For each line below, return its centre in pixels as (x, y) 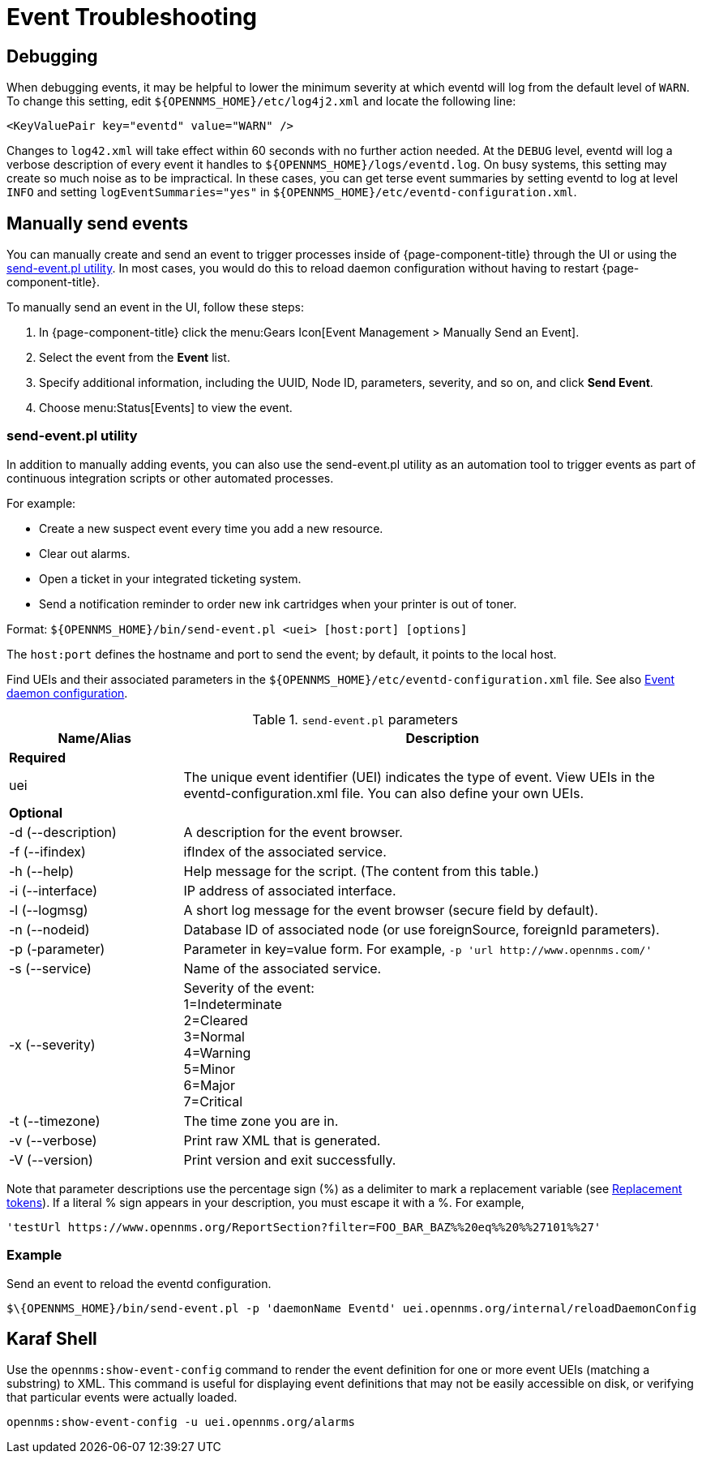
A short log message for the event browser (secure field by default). (391, 910)
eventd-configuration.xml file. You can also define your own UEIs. (383, 793)
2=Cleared (216, 1020)
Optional (36, 812)
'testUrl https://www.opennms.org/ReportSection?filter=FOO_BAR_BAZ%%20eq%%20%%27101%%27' (304, 1227)
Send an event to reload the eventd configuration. (139, 1283)
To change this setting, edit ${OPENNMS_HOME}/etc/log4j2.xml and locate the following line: (261, 101)
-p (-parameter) (57, 949)
